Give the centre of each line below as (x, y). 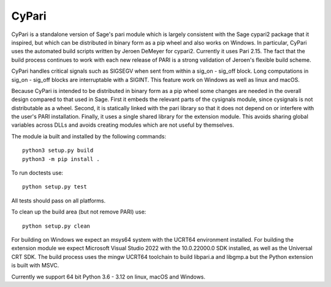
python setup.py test (55, 187)
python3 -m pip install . (61, 159)
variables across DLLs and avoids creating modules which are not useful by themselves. (123, 125)
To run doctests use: (37, 173)
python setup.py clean (56, 226)
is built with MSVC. (35, 266)
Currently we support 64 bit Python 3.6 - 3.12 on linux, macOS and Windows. (108, 277)
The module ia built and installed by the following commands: (89, 136)
